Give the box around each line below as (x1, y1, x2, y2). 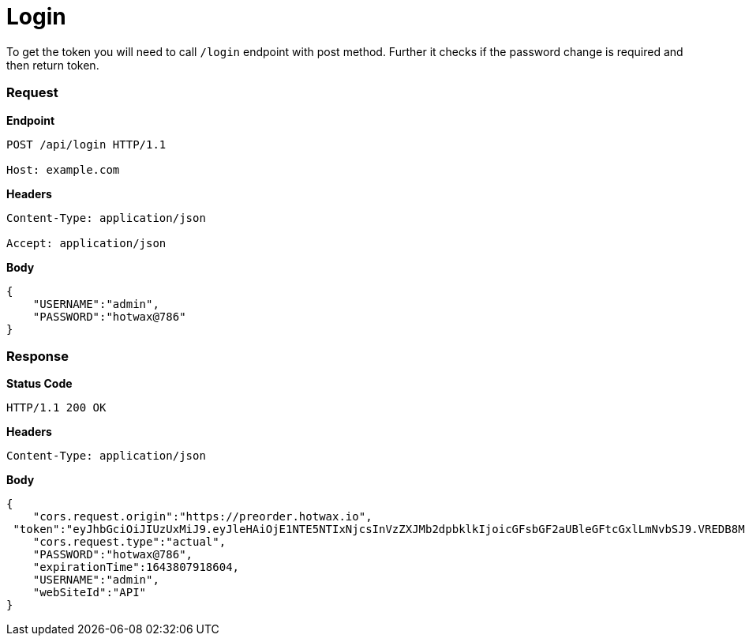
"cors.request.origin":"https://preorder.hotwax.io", (32, 510, 372, 524)
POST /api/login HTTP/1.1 (6, 137, 167, 151)
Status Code (6, 377, 73, 391)
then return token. (6, 58, 99, 72)
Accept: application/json (6, 236, 167, 250)
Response (6, 347, 69, 364)
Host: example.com (6, 163, 120, 176)
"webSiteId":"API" (32, 586, 147, 599)
